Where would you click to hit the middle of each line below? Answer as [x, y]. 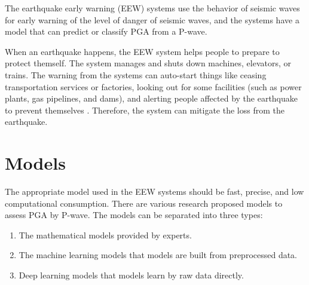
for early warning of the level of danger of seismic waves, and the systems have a [152, 19]
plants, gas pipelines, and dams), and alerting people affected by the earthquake [152, 98]
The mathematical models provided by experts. [105, 235]
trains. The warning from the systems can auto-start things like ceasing [136, 74]
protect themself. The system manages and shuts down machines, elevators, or [148, 63]
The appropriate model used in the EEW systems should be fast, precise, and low [154, 191]
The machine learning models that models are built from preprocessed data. [158, 255]
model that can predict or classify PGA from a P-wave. [106, 31]
